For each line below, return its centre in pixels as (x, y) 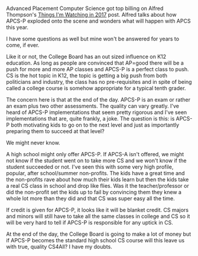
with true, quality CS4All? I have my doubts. (59, 247)
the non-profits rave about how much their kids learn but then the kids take (98, 179)
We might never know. (33, 143)
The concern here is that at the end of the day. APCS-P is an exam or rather (98, 100)
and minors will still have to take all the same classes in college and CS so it (98, 216)
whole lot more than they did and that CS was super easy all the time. (91, 198)
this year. (17, 27)
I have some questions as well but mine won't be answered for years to (92, 39)
